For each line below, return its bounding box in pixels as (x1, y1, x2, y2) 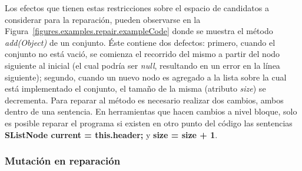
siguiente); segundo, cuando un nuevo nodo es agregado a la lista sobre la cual (5, 71, 287, 83)
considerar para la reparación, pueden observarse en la (5, 13, 201, 25)
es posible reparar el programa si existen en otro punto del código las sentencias (5, 116, 293, 129)
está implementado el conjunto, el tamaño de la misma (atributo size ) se (5, 82, 266, 95)
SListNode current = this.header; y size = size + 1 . (5, 128, 218, 140)
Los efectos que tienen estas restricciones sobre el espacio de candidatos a (5, 2, 269, 14)
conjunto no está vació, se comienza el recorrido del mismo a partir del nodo (5, 48, 280, 60)
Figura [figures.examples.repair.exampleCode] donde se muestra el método (5, 25, 273, 37)
